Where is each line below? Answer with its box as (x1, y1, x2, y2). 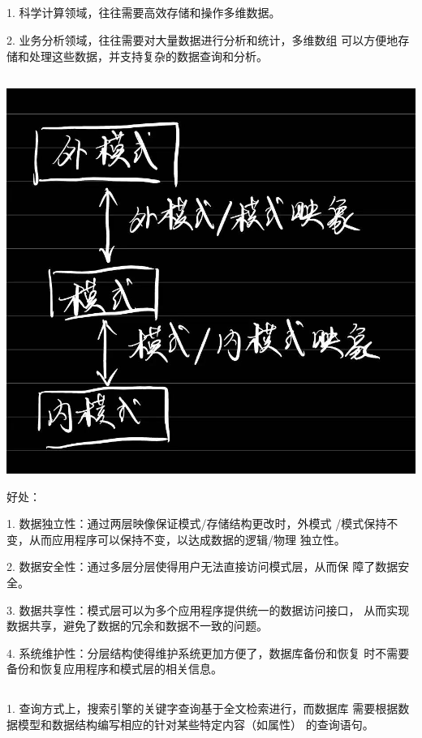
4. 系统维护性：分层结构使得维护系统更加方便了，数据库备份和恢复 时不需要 (6, 644, 410, 661)
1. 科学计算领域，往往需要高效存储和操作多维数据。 (6, 4, 281, 21)
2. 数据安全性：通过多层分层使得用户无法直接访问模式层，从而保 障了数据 (6, 558, 398, 575)
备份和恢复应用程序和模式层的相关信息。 (6, 660, 222, 677)
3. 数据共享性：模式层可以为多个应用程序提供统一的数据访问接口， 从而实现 (6, 601, 410, 618)
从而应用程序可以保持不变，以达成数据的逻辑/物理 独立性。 (28, 530, 346, 547)
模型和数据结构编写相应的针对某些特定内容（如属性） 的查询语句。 (17, 715, 374, 732)
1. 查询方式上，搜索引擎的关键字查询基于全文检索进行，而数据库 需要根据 (6, 700, 398, 717)
